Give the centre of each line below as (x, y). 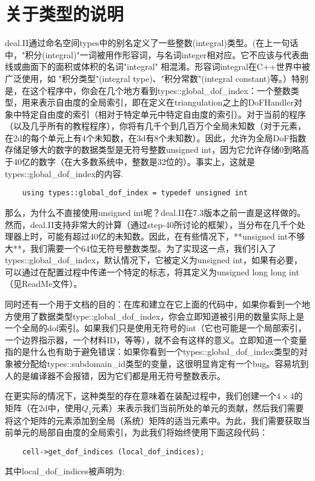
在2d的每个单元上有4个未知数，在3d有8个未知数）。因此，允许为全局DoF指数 (156, 137)
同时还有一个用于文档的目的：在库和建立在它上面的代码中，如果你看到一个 (153, 304)
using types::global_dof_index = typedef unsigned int (135, 193)
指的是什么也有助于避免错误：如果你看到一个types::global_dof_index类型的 (152, 351)
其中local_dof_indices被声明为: (65, 471)
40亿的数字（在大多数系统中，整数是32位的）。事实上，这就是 (134, 162)
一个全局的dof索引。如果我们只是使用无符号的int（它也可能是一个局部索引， (156, 328)
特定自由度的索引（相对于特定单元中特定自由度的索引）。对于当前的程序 (164, 114)
